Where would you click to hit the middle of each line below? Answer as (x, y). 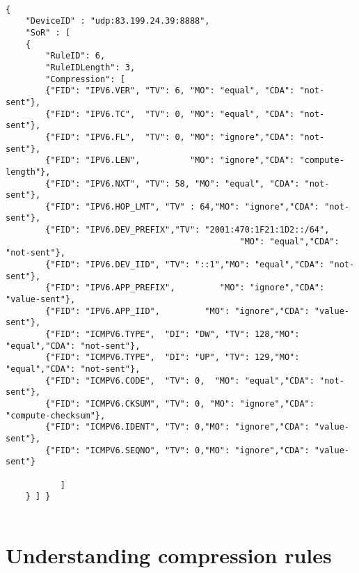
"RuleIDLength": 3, (90, 67)
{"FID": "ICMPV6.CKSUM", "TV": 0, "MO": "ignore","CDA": (180, 403)
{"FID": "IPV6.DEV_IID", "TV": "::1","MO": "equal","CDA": (185, 265)
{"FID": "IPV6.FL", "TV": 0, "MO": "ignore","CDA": (170, 137)
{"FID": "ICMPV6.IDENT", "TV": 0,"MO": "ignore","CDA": (177, 427)
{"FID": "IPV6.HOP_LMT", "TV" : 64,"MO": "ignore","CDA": (183, 206)
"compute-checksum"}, (56, 415)
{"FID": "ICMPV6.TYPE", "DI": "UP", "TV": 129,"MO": (173, 358)
